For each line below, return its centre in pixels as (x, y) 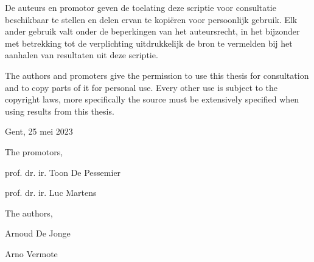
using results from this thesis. (60, 111)
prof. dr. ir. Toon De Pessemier (63, 172)
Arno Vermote (31, 253)
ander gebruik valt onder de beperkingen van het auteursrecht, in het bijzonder (152, 31)
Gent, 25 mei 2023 (39, 131)
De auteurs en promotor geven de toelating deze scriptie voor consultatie (141, 7)
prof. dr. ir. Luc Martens (51, 193)
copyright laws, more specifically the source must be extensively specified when (152, 99)
